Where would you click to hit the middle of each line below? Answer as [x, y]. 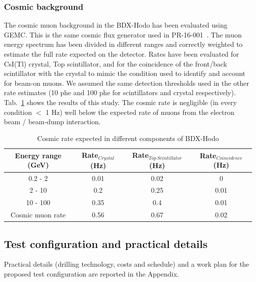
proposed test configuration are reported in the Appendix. [92, 274]
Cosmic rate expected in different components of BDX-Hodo [128, 138]
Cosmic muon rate [38, 215]
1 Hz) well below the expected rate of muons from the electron [140, 112]
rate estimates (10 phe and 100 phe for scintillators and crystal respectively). [120, 92]
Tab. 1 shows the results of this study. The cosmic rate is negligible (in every [120, 102]
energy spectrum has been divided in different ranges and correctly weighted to [123, 44]
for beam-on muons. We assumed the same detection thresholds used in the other [127, 83]
